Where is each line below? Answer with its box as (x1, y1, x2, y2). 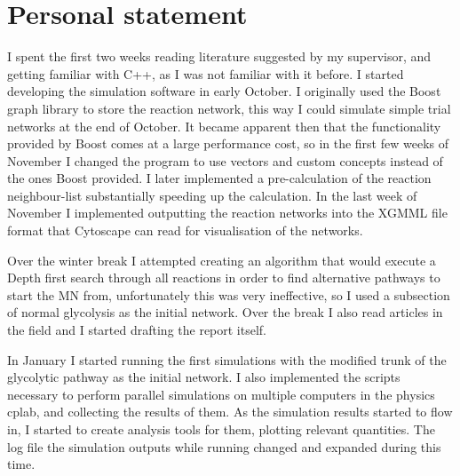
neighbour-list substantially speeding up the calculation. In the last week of (7, 186, 417, 204)
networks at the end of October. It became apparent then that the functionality (7, 116, 441, 135)
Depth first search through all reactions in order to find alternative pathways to (7, 268, 440, 287)
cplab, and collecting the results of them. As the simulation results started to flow (7, 402, 453, 421)
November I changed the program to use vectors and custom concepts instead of (7, 151, 443, 170)
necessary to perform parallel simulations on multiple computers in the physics (7, 385, 435, 403)
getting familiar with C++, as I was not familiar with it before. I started (7, 64, 404, 83)
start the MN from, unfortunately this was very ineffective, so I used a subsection (7, 285, 450, 304)
